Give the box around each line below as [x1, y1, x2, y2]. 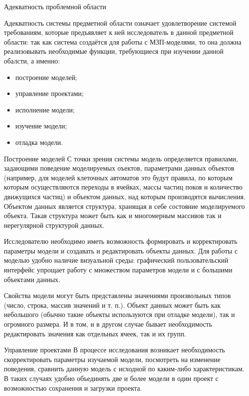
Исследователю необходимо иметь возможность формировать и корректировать [4, 236, 237, 246]
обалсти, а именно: [4, 55, 60, 65]
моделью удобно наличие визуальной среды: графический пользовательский [4, 255, 229, 265]
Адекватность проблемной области [4, 1, 106, 11]
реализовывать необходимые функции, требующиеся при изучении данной [4, 46, 224, 56]
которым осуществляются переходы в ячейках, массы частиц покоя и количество [4, 182, 243, 192]
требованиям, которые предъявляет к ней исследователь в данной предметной [4, 27, 233, 37]
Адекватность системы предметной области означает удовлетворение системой [4, 17, 237, 28]
